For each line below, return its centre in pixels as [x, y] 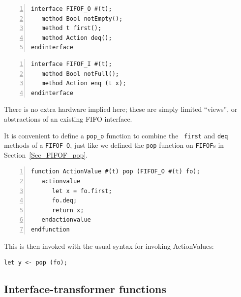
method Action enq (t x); [84, 83]
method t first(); [72, 28]
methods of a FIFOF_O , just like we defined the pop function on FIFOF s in [114, 145]
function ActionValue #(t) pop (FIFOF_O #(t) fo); [116, 172]
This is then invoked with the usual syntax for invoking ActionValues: [109, 246]
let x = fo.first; [82, 191]
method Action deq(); [77, 38]
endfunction [50, 230]
